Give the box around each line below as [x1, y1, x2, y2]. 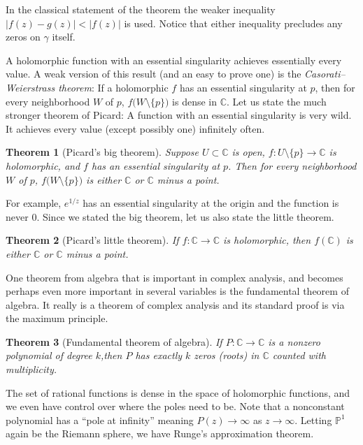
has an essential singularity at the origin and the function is [83, 196, 339, 210]
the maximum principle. [6, 311, 108, 326]
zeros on [6, 29, 41, 44]
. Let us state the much [227, 94, 327, 108]
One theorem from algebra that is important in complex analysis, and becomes [6, 270, 343, 284]
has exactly [135, 348, 183, 363]
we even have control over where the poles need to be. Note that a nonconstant [6, 399, 345, 414]
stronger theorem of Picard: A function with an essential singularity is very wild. [6, 108, 352, 122]
